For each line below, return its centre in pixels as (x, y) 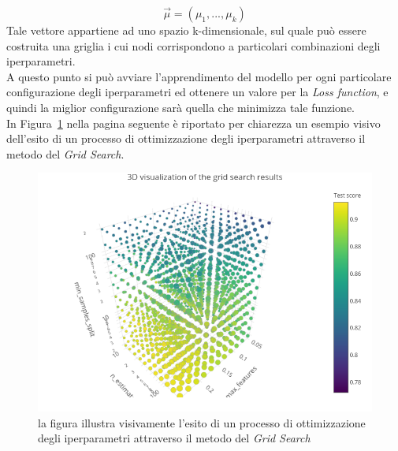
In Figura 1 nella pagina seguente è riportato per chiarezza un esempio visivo (193, 123)
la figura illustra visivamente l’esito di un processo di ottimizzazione (202, 422)
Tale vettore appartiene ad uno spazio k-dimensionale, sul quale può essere (186, 30)
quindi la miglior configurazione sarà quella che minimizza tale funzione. (180, 107)
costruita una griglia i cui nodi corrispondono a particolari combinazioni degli (193, 45)
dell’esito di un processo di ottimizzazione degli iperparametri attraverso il (186, 138)
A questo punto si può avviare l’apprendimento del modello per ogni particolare (199, 76)
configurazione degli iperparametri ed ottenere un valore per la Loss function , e (197, 92)
